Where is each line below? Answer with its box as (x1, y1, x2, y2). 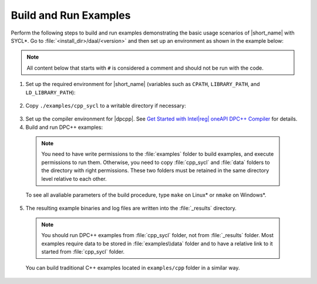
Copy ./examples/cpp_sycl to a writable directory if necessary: (25, 102, 186, 109)
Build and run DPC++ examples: (25, 124, 103, 131)
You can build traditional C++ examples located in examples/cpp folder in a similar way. (25, 264, 240, 272)
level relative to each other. (41, 175, 107, 182)
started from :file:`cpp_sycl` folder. (41, 248, 125, 255)
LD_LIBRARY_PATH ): (25, 88, 76, 96)
